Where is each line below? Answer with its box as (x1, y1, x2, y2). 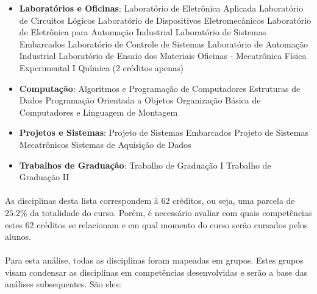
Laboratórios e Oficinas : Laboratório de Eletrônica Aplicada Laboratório (19, 2, 304, 14)
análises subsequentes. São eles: (5, 278, 121, 290)
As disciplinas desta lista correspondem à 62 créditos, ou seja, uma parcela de (5, 194, 295, 207)
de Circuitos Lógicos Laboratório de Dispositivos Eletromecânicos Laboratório (19, 13, 312, 26)
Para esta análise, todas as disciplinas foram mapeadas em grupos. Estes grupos (5, 254, 304, 267)
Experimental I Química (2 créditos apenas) (19, 61, 183, 74)
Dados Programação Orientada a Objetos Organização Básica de (19, 94, 261, 107)
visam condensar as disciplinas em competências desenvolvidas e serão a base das (5, 265, 308, 278)
